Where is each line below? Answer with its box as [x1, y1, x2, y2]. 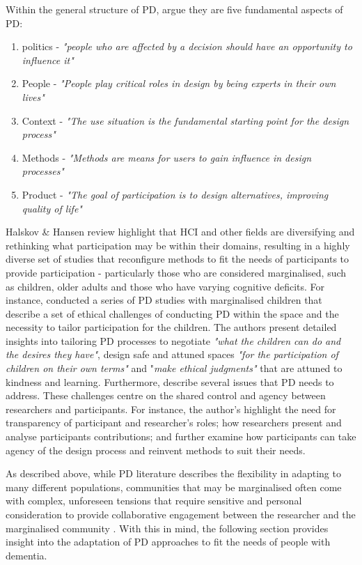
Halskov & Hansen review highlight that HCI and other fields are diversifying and [6, 224, 355, 239]
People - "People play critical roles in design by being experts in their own [22, 76, 336, 91]
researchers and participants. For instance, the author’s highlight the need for [6, 401, 336, 416]
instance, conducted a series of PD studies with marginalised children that [6, 293, 322, 307]
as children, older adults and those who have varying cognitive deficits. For [6, 279, 325, 293]
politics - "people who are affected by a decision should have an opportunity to [22, 39, 352, 54]
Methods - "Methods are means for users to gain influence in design [22, 150, 312, 164]
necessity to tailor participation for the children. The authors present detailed [6, 320, 337, 334]
